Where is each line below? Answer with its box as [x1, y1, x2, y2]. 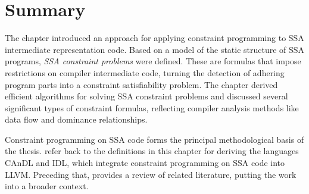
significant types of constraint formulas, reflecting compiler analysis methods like [5, 101, 299, 114]
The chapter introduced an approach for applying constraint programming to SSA [5, 32, 304, 44]
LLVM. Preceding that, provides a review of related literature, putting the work [5, 168, 296, 180]
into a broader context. [5, 180, 89, 192]
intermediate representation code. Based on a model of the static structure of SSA [5, 43, 305, 55]
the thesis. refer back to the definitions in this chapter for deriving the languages [5, 145, 299, 157]
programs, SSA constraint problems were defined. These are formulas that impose [5, 55, 301, 67]
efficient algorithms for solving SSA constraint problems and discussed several [5, 90, 288, 102]
